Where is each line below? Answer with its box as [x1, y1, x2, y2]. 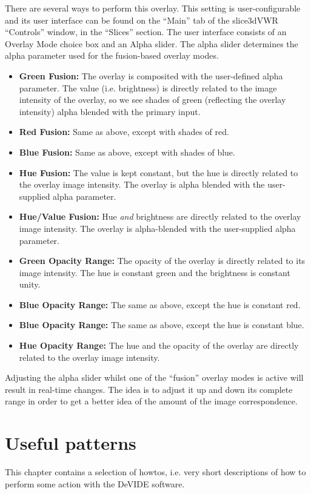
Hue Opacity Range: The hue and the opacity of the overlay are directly [19, 339, 299, 352]
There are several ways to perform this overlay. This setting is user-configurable [5, 2, 301, 14]
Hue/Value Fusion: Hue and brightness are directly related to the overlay [19, 210, 301, 223]
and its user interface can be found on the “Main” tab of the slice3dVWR [5, 13, 278, 26]
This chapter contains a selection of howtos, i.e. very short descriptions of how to [5, 466, 306, 478]
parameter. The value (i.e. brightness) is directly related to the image [19, 81, 277, 94]
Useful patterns [5, 430, 136, 455]
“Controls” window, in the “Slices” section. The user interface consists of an [5, 25, 287, 38]
